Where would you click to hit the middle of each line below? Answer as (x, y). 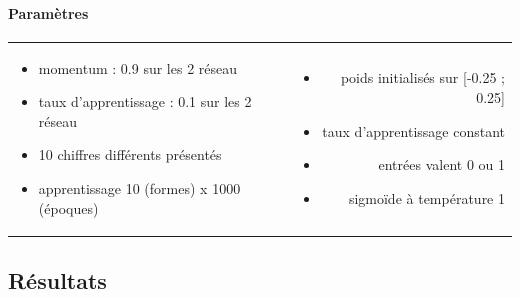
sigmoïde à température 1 (426, 197)
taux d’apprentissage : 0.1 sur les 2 (145, 101)
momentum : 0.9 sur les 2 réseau (138, 67)
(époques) (68, 207)
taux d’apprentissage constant (413, 130)
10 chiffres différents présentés (130, 154)
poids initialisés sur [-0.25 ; (422, 77)
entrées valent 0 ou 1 (441, 164)
